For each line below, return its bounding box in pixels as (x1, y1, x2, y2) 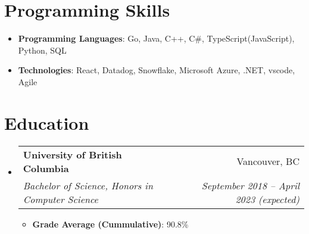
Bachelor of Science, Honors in (23, 178, 154, 192)
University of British (23, 147, 122, 161)
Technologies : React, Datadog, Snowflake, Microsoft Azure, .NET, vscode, (18, 64, 295, 76)
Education (4, 110, 89, 135)
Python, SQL (18, 43, 67, 56)
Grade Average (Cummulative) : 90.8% (32, 217, 189, 230)
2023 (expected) (235, 192, 299, 206)
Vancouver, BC (236, 154, 299, 169)
